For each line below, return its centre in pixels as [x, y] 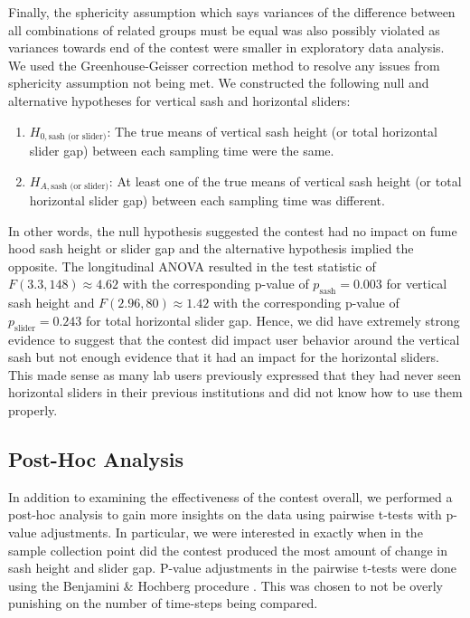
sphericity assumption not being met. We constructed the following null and [219, 83]
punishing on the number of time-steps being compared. [163, 603]
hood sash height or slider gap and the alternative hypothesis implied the [211, 248]
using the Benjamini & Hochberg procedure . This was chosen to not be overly [226, 585]
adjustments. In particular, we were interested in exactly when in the [232, 532]
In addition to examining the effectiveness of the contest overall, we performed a [230, 496]
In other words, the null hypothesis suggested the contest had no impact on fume [233, 230]
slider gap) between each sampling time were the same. [182, 151]
